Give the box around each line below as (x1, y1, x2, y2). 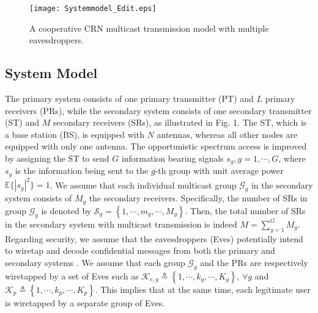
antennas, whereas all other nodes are (157, 128, 298, 140)
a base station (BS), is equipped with (5, 128, 144, 140)
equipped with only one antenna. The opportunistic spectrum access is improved (5, 140, 307, 153)
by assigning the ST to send (5, 152, 109, 165)
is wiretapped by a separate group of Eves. (5, 296, 165, 309)
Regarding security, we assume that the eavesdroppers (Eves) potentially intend (5, 232, 303, 245)
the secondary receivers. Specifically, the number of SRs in (89, 192, 308, 204)
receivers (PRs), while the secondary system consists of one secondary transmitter (5, 104, 312, 117)
